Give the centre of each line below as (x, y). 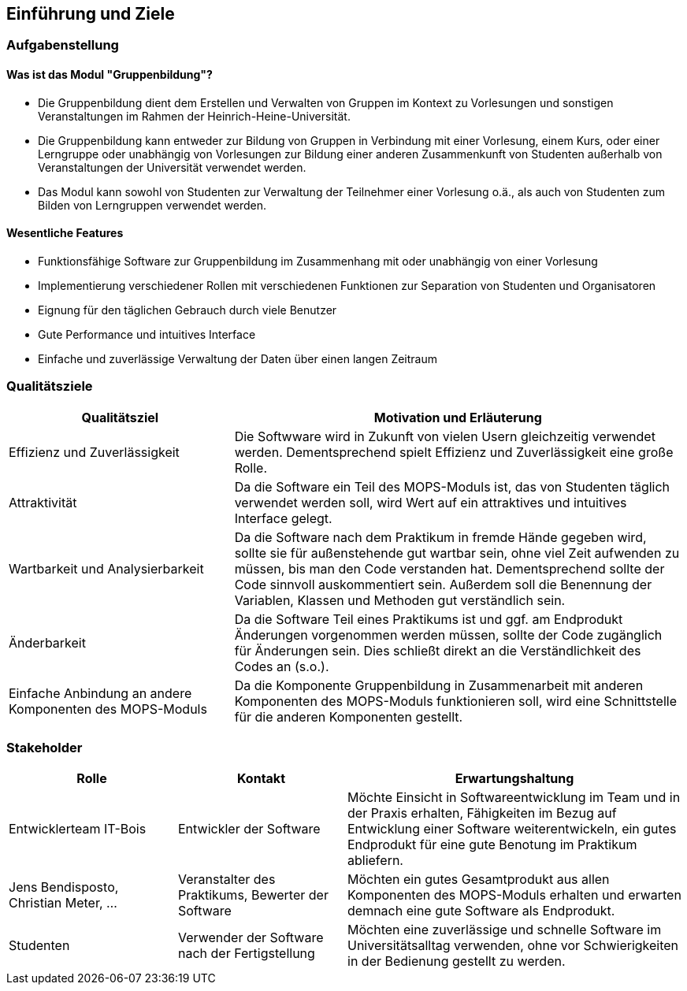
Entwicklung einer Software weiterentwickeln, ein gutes (512, 829)
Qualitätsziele (50, 386)
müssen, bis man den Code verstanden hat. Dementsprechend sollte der (449, 568)
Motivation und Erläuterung (458, 417)
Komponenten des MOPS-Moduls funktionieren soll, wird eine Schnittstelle (455, 701)
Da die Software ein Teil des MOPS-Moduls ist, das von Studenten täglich (452, 486)
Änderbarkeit (47, 642)
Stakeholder (45, 747)
